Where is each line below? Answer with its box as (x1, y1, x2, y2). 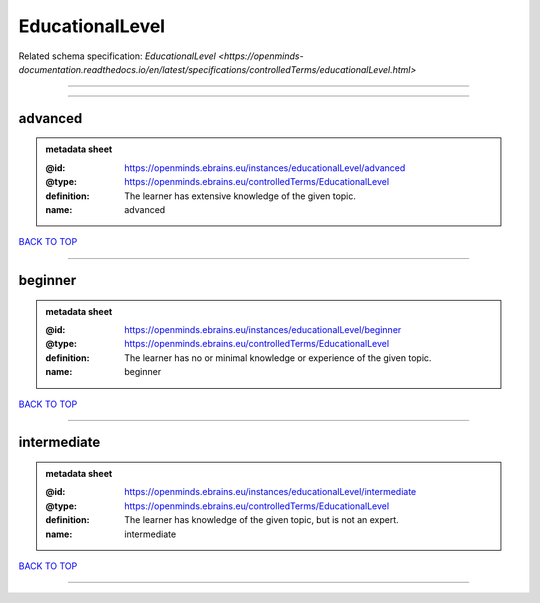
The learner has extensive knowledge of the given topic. (124, 190, 357, 202)
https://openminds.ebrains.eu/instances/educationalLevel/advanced (124, 161, 406, 174)
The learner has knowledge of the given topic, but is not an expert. (124, 514, 399, 526)
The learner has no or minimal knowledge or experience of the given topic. (124, 351, 432, 364)
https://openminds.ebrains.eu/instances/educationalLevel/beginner (124, 324, 402, 336)
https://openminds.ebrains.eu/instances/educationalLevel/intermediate (124, 486, 417, 498)
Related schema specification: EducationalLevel (18, 50, 217, 62)
